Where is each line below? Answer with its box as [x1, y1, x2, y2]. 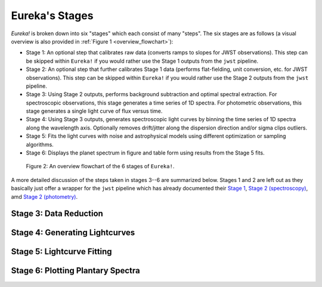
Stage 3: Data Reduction [11, 209, 104, 219]
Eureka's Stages [11, 9, 94, 22]
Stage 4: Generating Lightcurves [11, 227, 135, 238]
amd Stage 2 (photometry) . [11, 193, 78, 200]
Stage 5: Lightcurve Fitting [11, 246, 113, 257]
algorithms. [26, 141, 54, 148]
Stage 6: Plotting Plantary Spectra [11, 266, 140, 276]
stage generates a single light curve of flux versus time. [26, 107, 163, 115]
